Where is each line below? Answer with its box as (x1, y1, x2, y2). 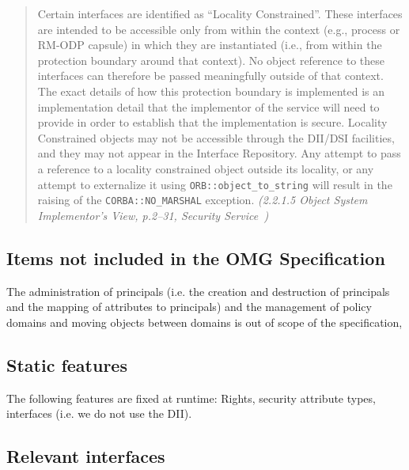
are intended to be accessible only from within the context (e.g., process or (37, 21, 400, 37)
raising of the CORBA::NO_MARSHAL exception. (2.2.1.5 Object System (37, 191, 368, 208)
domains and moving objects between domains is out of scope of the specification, (6, 313, 403, 330)
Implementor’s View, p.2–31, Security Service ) (37, 207, 269, 223)
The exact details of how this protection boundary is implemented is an (37, 82, 385, 99)
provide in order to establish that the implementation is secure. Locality (37, 114, 388, 131)
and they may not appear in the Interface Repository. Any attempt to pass (37, 145, 401, 161)
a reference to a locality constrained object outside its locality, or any (37, 160, 374, 176)
